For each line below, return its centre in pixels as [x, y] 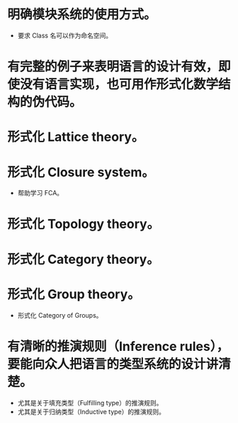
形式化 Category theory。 [83, 259]
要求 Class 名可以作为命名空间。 [64, 35]
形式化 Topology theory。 [84, 224]
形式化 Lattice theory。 [76, 137]
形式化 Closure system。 [81, 172]
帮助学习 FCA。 [40, 193]
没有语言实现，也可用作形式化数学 [119, 85]
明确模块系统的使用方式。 [82, 15]
